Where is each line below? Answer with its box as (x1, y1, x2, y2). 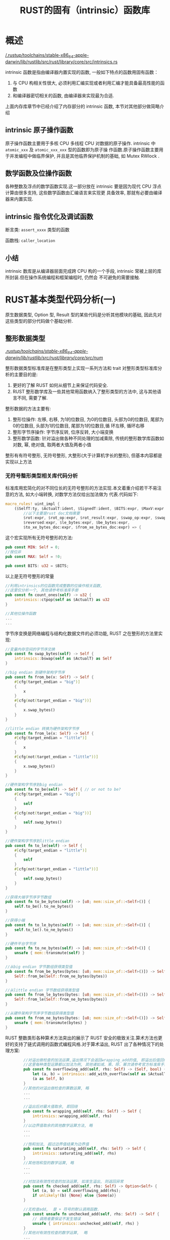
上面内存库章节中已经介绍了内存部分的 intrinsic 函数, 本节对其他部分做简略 (5, 103, 160, 109)
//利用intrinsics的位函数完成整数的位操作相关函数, (5, 583, 103, 588)
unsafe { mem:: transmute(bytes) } (14, 1020, 87, 1025)
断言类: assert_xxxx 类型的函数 (5, 227, 70, 233)
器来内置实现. (5, 196, 34, 202)
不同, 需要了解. (17, 395, 48, 401)
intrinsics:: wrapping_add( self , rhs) (32, 1114, 112, 1119)
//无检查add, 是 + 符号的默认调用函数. (23, 1207, 100, 1212)
